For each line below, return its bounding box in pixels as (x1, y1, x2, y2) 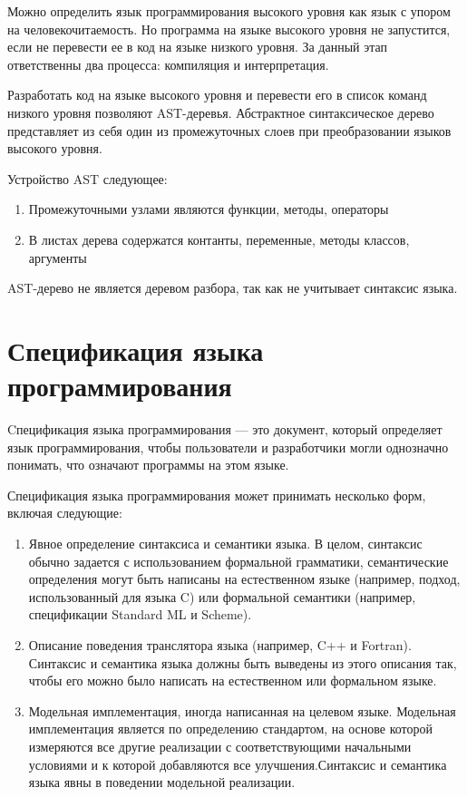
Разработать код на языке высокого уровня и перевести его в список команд (7, 85, 427, 104)
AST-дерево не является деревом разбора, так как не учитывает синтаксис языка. (7, 278, 458, 297)
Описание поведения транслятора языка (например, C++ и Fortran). (28, 635, 412, 654)
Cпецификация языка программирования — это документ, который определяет (7, 420, 443, 439)
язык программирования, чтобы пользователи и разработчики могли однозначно (7, 437, 449, 456)
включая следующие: (7, 503, 122, 522)
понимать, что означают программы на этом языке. (7, 455, 289, 474)
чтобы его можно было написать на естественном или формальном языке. (28, 671, 437, 690)
